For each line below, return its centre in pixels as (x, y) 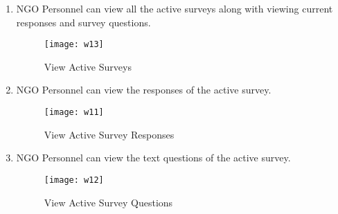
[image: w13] (74, 45)
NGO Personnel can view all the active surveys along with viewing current (175, 8)
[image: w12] (74, 180)
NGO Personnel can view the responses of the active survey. (144, 90)
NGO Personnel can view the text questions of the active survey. (153, 158)
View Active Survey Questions (108, 202)
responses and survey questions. (83, 22)
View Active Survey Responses (109, 134)
